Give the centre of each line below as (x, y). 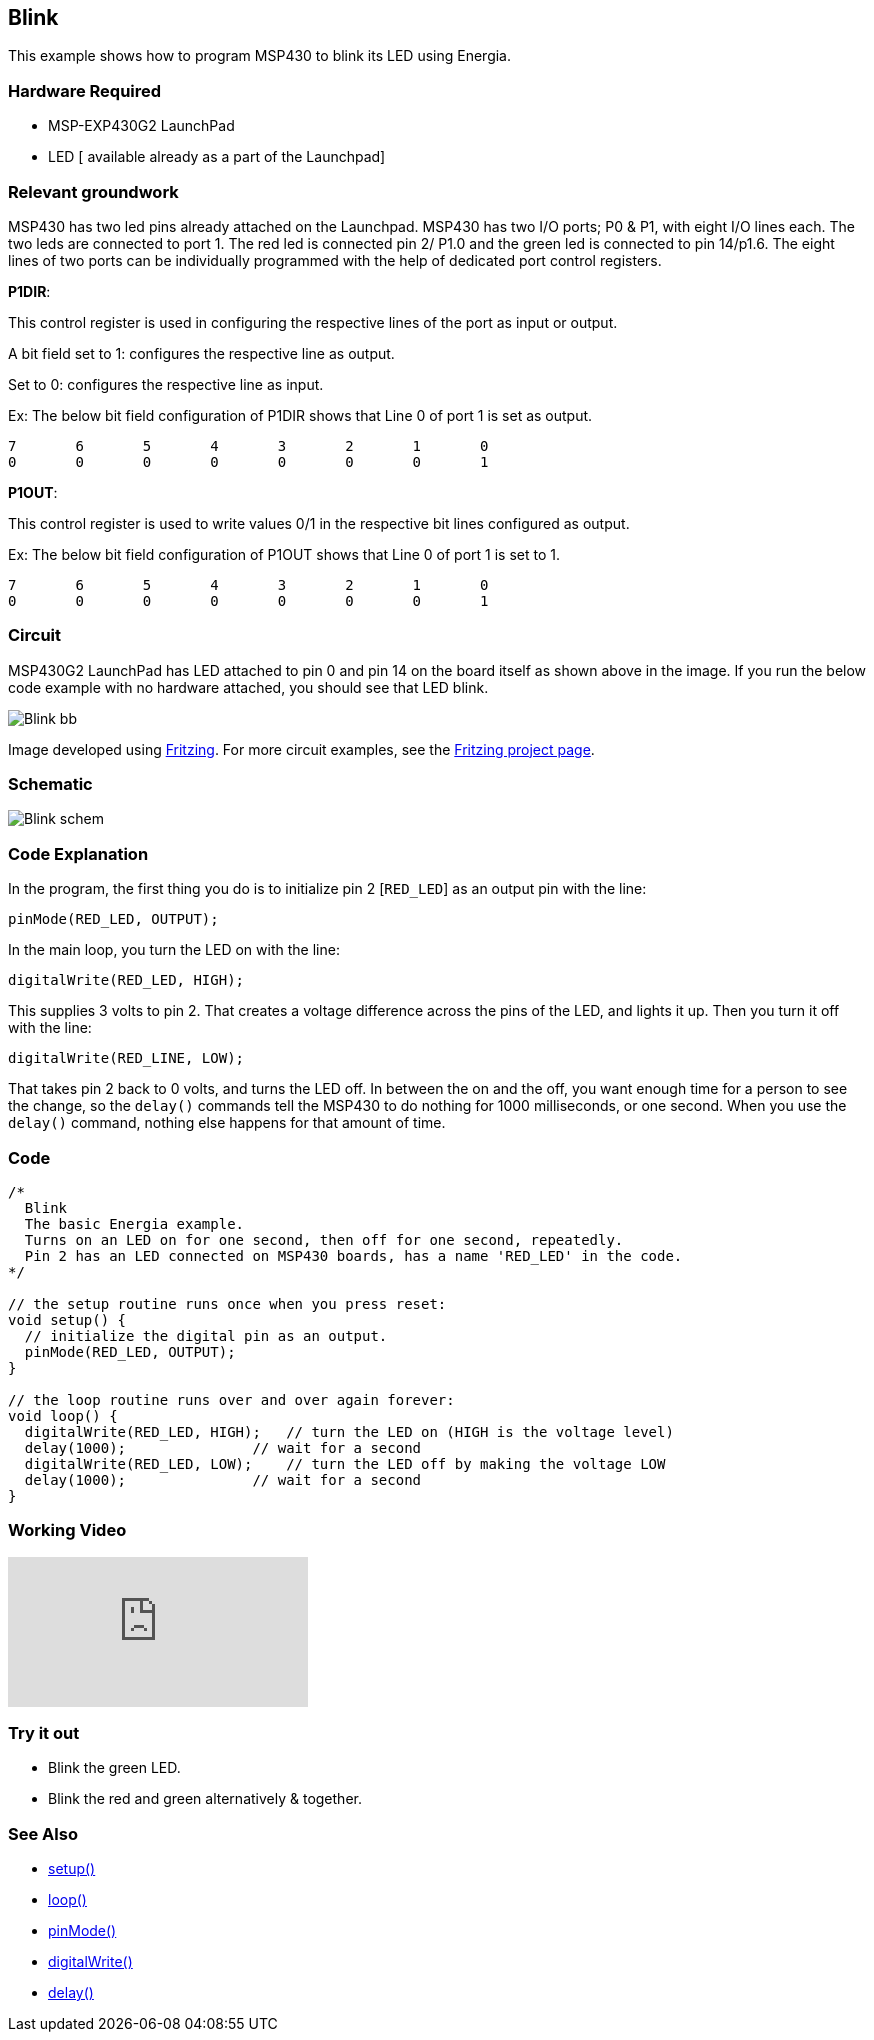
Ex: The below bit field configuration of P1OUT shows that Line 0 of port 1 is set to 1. (284, 554)
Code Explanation (78, 853)
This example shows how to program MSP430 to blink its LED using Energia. (260, 56)
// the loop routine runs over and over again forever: (231, 1399)
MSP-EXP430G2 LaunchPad (141, 126)
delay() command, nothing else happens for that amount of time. (227, 1123)
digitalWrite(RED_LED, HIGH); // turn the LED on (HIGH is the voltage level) (349, 1431)
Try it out (44, 1733)
